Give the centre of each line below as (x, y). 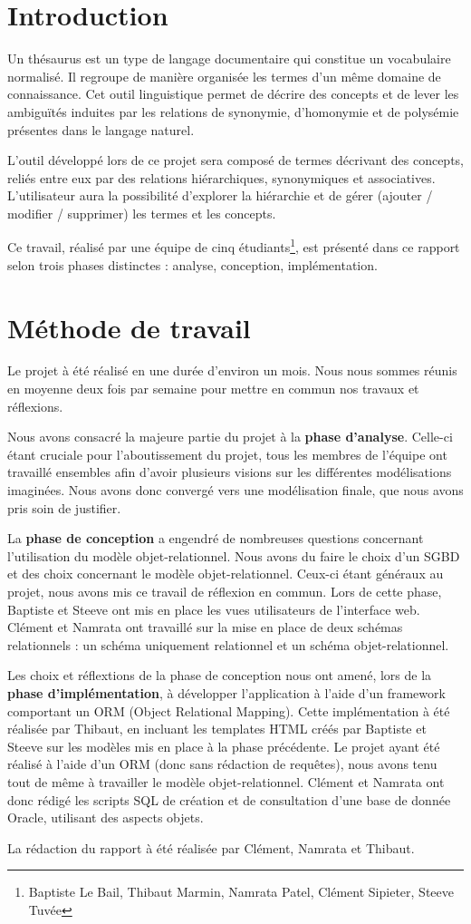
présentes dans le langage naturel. (101, 129)
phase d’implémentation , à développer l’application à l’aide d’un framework (226, 692)
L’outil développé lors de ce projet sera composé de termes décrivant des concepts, (235, 160)
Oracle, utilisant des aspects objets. (106, 817)
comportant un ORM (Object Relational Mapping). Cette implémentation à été (229, 710)
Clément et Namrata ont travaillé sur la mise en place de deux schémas (205, 627)
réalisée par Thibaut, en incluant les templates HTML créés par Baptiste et (217, 729)
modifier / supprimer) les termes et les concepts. (142, 213)
